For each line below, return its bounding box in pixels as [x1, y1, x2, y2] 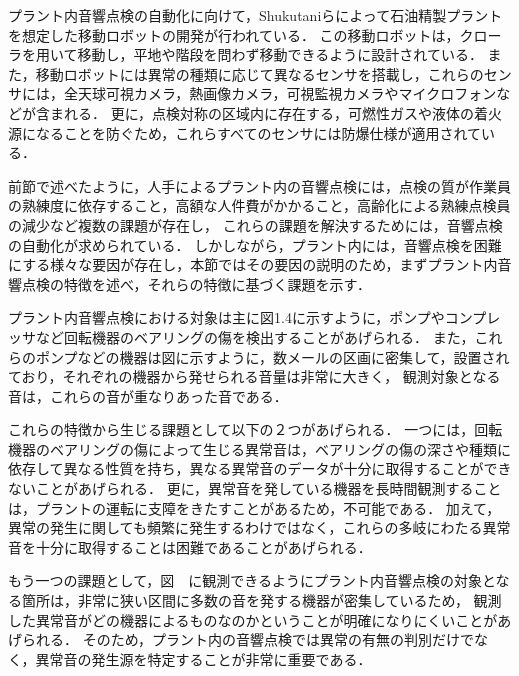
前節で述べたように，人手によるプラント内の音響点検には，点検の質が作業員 [8, 175, 511, 196]
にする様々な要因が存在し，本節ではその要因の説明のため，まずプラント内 [8, 254, 498, 275]
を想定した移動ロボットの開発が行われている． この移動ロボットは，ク [8, 24, 474, 45]
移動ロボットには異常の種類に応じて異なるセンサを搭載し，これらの [35, 63, 484, 84]
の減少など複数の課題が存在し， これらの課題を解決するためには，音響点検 [8, 214, 503, 235]
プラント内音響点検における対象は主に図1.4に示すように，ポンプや [8, 307, 445, 328]
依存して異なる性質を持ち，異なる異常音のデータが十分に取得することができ [8, 458, 512, 479]
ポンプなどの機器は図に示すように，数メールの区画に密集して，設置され [35, 346, 510, 367]
